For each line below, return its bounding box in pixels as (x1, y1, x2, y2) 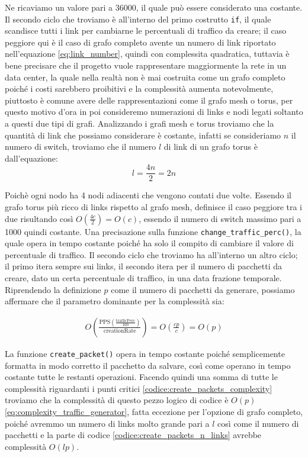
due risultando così (5, 212, 73, 224)
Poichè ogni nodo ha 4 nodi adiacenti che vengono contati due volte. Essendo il (5, 189, 291, 201)
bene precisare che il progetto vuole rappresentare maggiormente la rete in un (5, 59, 287, 72)
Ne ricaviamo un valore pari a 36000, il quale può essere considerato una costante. (5, 1, 303, 13)
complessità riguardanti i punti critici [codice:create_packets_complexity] (5, 382, 272, 394)
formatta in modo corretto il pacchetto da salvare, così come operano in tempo (5, 359, 291, 371)
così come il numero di (217, 417, 299, 429)
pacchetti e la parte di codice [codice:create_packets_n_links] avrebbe (5, 429, 262, 441)
